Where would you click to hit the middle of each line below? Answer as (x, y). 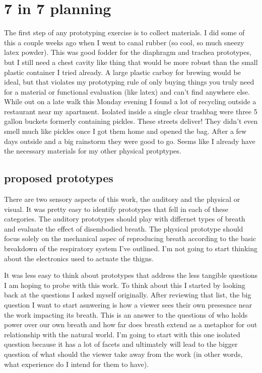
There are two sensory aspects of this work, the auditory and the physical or (122, 199)
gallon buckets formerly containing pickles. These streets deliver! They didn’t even (131, 121)
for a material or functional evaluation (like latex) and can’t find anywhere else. (127, 91)
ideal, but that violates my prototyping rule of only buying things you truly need (129, 82)
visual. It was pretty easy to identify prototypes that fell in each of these (116, 209)
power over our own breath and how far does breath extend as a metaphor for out (131, 324)
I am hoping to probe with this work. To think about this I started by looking (125, 285)
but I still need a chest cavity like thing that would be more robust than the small (131, 62)
